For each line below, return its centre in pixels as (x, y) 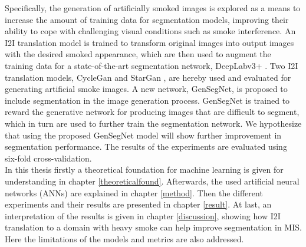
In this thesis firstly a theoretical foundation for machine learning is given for (144, 169)
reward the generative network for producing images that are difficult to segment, (152, 112)
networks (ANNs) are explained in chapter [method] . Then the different (134, 192)
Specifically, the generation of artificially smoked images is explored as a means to (153, 8)
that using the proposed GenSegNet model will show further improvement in (143, 135)
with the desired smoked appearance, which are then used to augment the (138, 54)
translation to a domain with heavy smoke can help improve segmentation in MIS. (153, 227)
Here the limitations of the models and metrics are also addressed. (124, 238)
